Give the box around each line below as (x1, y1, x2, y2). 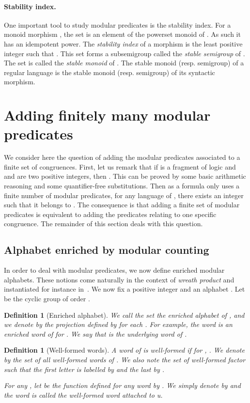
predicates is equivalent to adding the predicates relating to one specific (4, 209, 217, 219)
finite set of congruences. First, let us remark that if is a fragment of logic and (4, 161, 236, 171)
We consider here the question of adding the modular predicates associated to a (4, 152, 240, 162)
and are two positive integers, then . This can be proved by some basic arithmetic (4, 171, 246, 181)
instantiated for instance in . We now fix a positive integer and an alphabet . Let (4, 284, 245, 294)
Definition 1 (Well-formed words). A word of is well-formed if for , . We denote (4, 345, 245, 355)
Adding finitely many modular (4, 105, 211, 125)
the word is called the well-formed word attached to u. (4, 389, 163, 400)
